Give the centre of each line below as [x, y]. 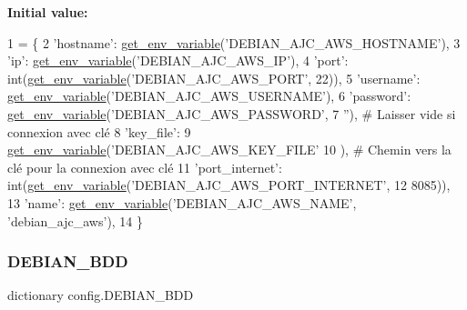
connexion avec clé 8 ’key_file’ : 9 [99, 131]
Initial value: [48, 12]
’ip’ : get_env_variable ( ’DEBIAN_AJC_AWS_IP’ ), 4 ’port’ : [178, 60]
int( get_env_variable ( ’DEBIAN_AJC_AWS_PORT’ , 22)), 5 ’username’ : [214, 78]
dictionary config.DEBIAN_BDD [101, 295]
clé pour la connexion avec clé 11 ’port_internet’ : [145, 167]
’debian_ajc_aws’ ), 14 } [76, 220]
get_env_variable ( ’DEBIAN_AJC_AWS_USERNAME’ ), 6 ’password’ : [209, 96]
